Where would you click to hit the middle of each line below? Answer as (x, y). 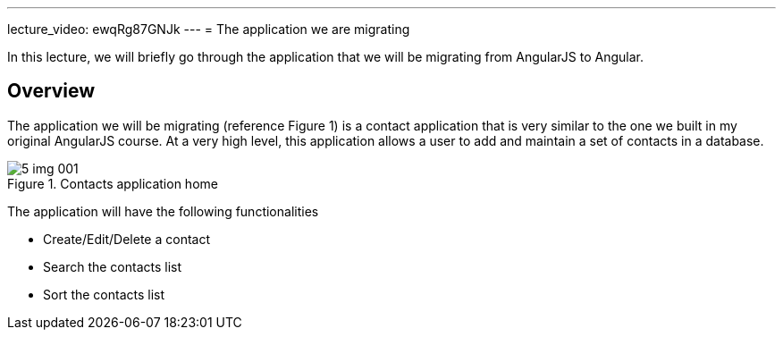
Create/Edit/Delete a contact (126, 239)
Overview (51, 91)
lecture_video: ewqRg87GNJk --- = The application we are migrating (209, 29)
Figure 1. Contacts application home (113, 183)
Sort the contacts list (104, 294)
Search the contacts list (113, 266)
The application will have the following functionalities (163, 211)
